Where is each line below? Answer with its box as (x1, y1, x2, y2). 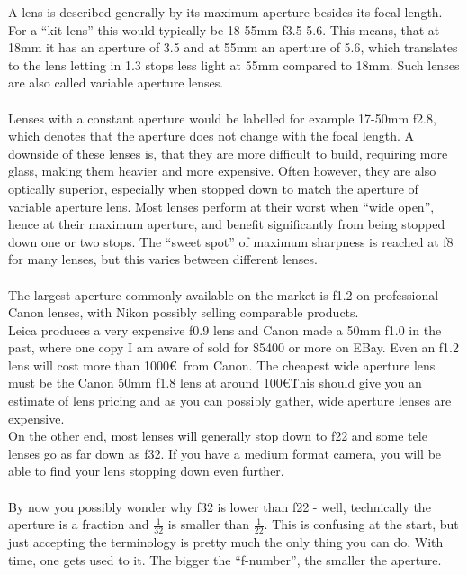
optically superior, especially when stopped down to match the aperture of (8, 178, 418, 197)
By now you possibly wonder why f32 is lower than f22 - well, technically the (8, 497, 431, 516)
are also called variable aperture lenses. (8, 73, 224, 92)
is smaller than (167, 515, 250, 534)
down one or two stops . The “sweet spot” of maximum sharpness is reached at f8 (8, 232, 454, 251)
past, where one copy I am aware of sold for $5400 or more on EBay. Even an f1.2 (8, 338, 460, 357)
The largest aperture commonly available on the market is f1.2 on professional (8, 285, 439, 304)
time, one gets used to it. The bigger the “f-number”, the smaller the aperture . (8, 550, 442, 569)
